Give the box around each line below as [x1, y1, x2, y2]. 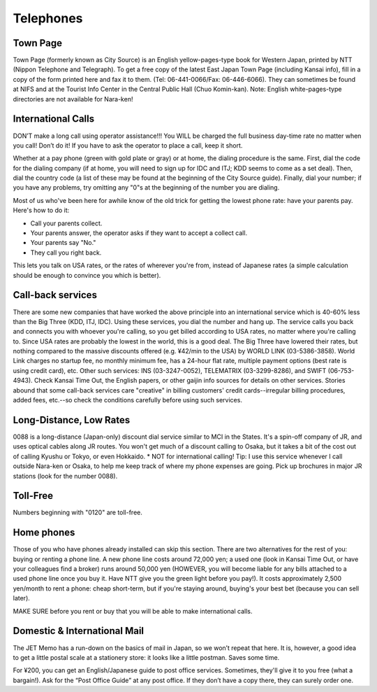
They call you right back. [30, 248, 102, 257]
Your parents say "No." [30, 239, 96, 247]
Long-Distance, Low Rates [13, 414, 131, 426]
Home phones [13, 527, 75, 539]
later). [13, 594, 31, 602]
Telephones [13, 10, 83, 26]
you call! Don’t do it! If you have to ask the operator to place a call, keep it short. [13, 141, 243, 150]
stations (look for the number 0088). [13, 472, 118, 480]
